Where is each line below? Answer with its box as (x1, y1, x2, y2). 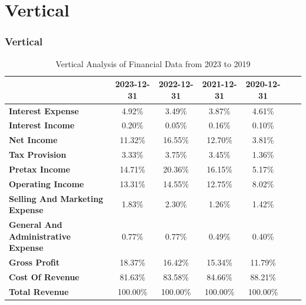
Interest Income (9, 119, 75, 131)
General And (9, 218, 62, 231)
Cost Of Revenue (9, 271, 79, 283)
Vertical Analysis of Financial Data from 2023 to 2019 (55, 57, 251, 69)
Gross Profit (9, 256, 60, 268)
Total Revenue (9, 285, 69, 297)
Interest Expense (9, 104, 79, 117)
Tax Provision (9, 148, 66, 161)
